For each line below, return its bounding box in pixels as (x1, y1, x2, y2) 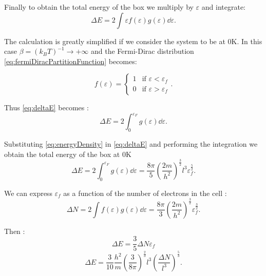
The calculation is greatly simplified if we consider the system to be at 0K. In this (4, 35, 262, 46)
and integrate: (201, 2, 246, 12)
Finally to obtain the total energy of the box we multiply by (4, 2, 194, 12)
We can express (4, 187, 52, 198)
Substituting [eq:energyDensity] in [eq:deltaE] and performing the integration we (4, 139, 258, 149)
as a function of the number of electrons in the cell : (63, 187, 227, 198)
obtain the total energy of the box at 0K (4, 148, 131, 159)
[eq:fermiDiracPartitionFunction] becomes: (4, 55, 137, 66)
